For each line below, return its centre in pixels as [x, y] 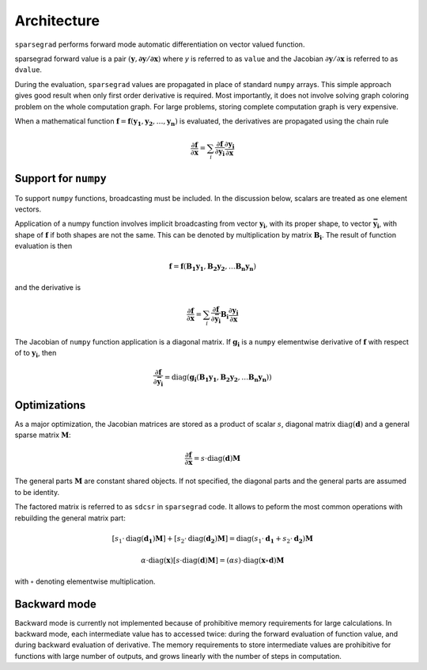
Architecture [57, 21]
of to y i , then [36, 354]
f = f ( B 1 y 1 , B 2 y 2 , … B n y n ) [213, 268]
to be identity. [37, 492]
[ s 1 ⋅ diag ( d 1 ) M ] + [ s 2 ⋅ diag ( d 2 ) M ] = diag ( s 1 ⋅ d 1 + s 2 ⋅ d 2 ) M [213, 539]
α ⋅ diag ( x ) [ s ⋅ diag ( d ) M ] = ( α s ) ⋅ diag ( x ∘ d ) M [213, 561]
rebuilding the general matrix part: [70, 518]
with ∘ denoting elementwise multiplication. [85, 581]
